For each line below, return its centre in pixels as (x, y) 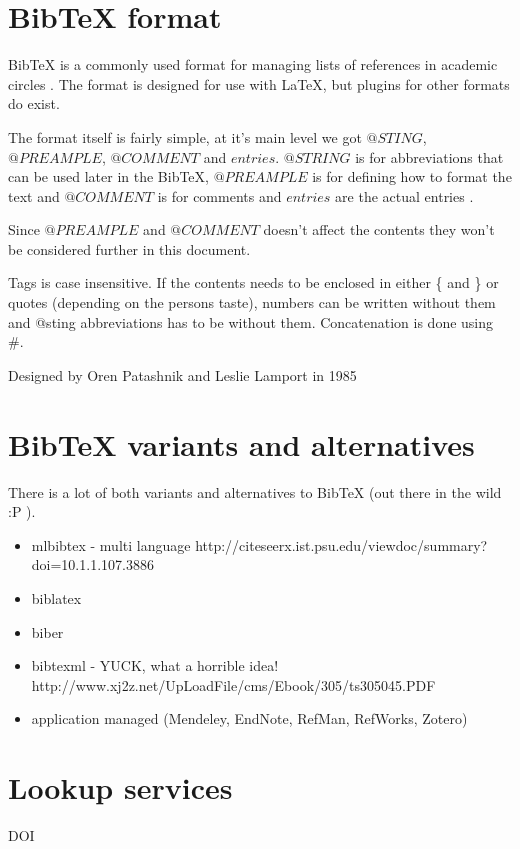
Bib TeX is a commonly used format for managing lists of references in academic (253, 64)
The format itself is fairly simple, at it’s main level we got (185, 136)
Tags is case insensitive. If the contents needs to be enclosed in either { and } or (253, 282)
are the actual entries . (404, 195)
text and (34, 195)
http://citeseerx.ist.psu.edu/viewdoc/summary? (341, 544)
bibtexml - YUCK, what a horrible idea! (155, 665)
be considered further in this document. (129, 248)
